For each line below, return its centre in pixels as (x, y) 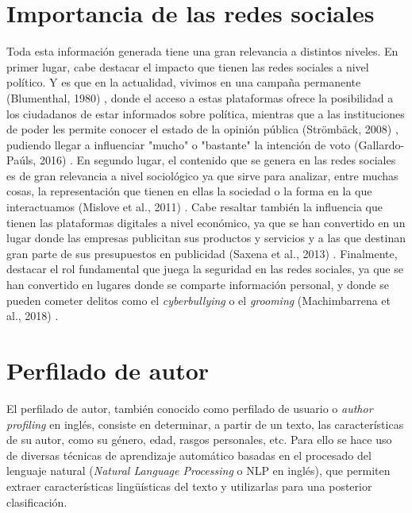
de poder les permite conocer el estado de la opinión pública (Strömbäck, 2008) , (202, 129)
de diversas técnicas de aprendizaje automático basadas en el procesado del (189, 455)
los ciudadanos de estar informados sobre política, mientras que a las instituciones (206, 113)
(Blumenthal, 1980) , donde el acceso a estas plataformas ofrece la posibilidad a (200, 97)
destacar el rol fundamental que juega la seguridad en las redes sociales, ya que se (205, 269)
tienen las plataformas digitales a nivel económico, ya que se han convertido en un (206, 222)
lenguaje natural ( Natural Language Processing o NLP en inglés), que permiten (198, 471)
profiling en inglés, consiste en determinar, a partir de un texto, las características (205, 424)
